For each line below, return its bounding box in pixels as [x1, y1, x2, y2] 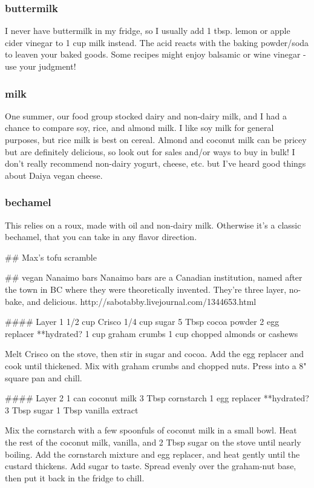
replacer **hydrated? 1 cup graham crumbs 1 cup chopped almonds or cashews [5, 327, 298, 339]
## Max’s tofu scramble [5, 250, 97, 263]
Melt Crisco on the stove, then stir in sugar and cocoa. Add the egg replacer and [5, 347, 304, 360]
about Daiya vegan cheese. [5, 169, 103, 181]
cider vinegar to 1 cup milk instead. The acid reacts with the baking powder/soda [5, 36, 309, 48]
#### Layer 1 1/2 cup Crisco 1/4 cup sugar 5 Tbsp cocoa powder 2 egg [5, 315, 280, 328]
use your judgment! [5, 60, 76, 72]
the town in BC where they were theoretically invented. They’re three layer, [5, 282, 287, 295]
